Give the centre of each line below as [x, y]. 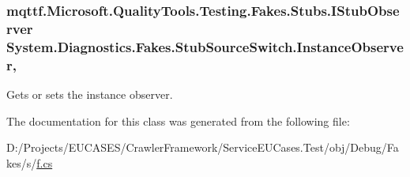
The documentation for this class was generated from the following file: [178, 121]
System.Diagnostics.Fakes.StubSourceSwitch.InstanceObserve [205, 46]
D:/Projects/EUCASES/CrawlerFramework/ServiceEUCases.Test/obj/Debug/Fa [203, 147]
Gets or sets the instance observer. [90, 94]
